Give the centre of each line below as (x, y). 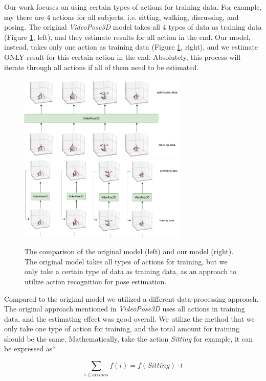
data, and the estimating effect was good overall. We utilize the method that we (129, 318)
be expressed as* (30, 349)
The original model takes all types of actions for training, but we (126, 261)
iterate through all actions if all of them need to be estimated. (102, 67)
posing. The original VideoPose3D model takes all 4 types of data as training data (133, 27)
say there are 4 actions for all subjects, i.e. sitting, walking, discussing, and (121, 17)
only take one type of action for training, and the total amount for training (122, 329)
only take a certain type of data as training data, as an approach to (131, 271)
